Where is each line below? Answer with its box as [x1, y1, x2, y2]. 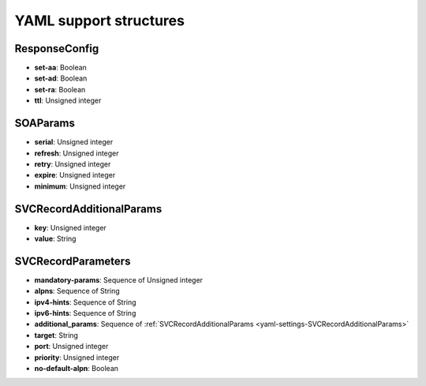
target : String [34, 330, 79, 339]
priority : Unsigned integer [34, 352, 120, 362]
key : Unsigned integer [34, 223, 106, 232]
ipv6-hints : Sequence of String [34, 309, 136, 318]
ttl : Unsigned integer [34, 96, 102, 106]
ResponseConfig [14, 42, 99, 55]
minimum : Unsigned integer [34, 182, 126, 191]
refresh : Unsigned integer [34, 148, 119, 158]
